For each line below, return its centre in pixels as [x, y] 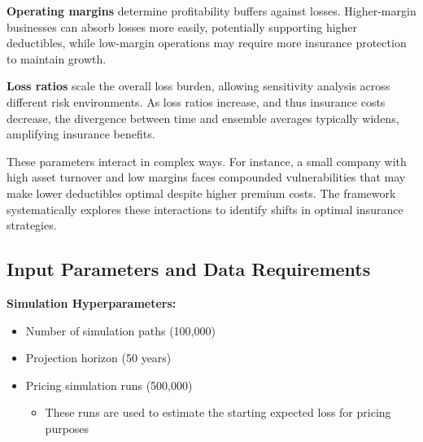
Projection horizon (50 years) [98, 358]
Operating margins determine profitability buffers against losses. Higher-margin [211, 11]
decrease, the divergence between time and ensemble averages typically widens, [203, 118]
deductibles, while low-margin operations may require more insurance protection [207, 43]
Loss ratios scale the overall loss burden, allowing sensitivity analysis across [198, 86]
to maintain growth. [57, 58]
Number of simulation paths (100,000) [120, 330]
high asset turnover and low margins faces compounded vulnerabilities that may [206, 177]
